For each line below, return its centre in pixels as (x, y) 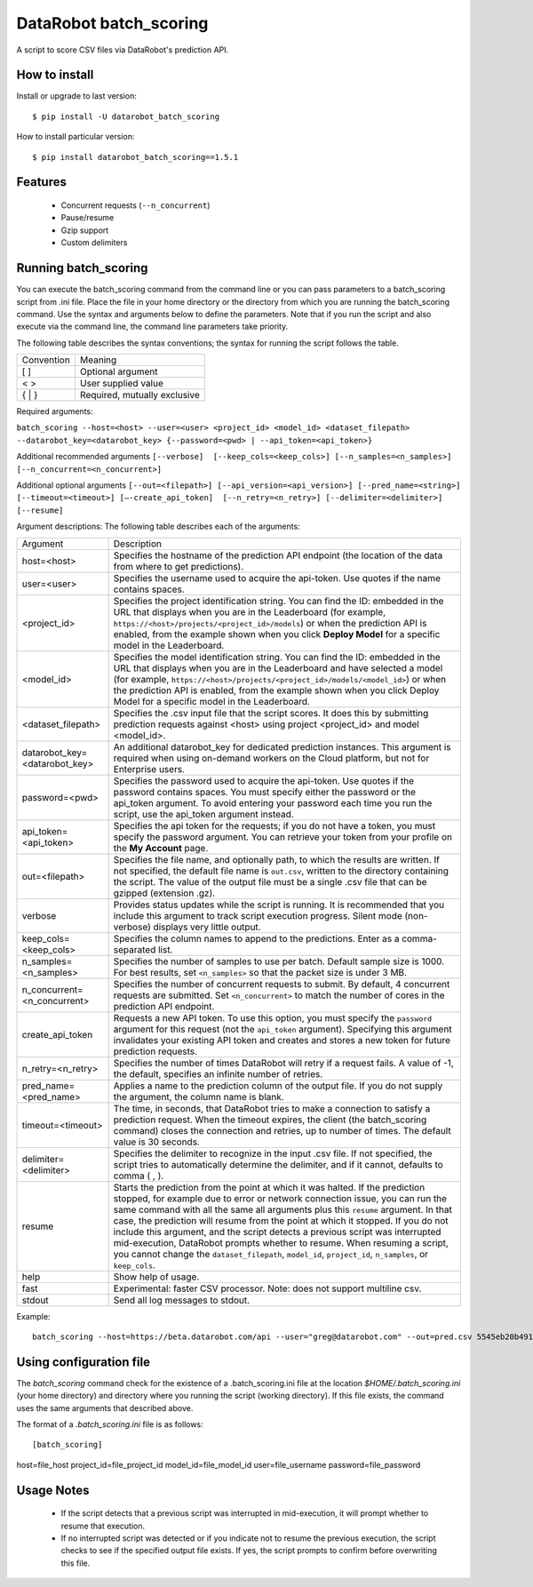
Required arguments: (55, 411)
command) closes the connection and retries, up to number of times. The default (282, 1130)
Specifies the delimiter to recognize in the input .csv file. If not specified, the (273, 1153)
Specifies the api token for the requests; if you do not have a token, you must (274, 825)
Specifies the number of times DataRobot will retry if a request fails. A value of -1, (284, 1063)
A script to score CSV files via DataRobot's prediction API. (123, 50)
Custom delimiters (94, 243)
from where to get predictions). (179, 566)
